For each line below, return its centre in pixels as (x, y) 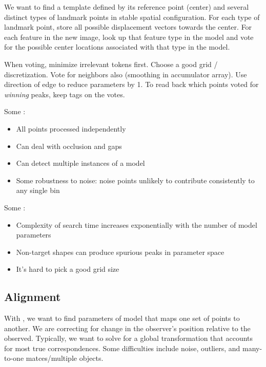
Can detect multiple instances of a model (80, 163)
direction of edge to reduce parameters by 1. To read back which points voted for (131, 84)
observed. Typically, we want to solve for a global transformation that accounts (129, 338)
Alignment (33, 297)
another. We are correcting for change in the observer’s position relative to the (127, 328)
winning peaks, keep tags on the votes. (65, 94)
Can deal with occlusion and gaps (69, 146)
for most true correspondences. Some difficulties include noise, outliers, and (122, 348)
